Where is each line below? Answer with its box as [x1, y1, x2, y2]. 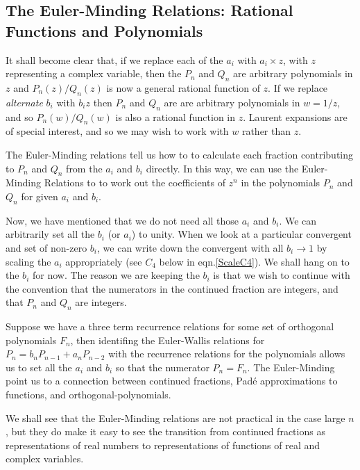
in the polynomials [241, 175, 320, 190]
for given [21, 188, 58, 203]
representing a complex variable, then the [6, 66, 182, 81]
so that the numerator [115, 359, 209, 374]
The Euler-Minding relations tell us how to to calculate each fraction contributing [6, 147, 354, 161]
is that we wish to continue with [213, 268, 350, 282]
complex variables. [6, 451, 84, 466]
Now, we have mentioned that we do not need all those [6, 213, 239, 227]
